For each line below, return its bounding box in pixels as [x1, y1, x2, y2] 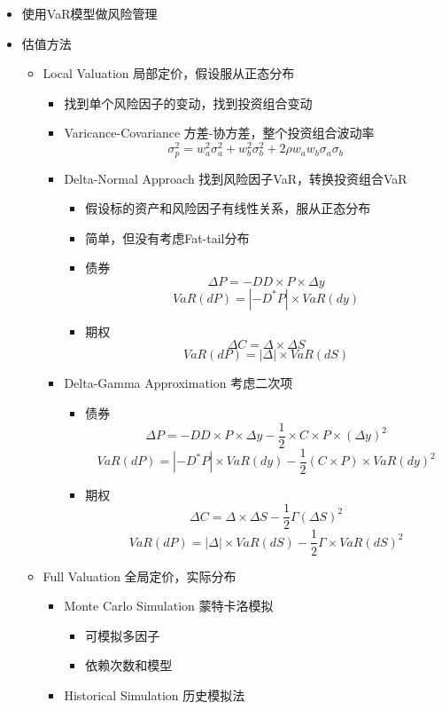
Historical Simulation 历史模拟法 [64, 685, 245, 704]
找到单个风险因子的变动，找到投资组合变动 [64, 93, 313, 112]
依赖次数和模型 [85, 656, 173, 674]
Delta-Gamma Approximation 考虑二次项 [64, 374, 293, 392]
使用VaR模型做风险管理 [21, 4, 158, 22]
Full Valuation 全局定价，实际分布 [43, 566, 237, 585]
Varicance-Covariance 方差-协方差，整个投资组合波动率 [64, 123, 375, 142]
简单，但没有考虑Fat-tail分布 [85, 228, 250, 247]
